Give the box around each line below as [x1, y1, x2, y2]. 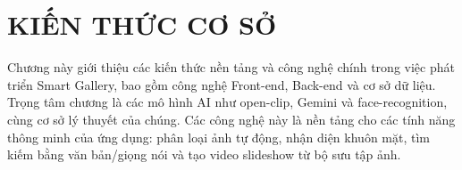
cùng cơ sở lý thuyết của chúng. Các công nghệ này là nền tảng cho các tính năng [7, 109, 456, 128]
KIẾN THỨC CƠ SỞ [7, 6, 277, 43]
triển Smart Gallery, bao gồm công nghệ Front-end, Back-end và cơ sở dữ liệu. [7, 75, 436, 93]
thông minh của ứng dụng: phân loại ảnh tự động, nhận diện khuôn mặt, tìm [7, 127, 430, 146]
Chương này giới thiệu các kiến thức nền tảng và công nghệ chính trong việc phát [7, 58, 455, 77]
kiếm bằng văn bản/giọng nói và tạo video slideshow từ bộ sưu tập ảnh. [7, 145, 401, 164]
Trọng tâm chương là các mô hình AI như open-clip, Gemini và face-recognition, [7, 93, 448, 111]
